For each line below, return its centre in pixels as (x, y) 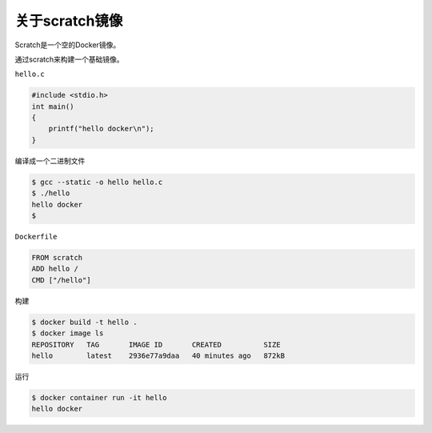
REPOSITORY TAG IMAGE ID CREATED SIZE (156, 345)
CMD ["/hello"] (61, 280)
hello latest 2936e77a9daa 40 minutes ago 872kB (158, 355)
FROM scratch (57, 257)
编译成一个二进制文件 (50, 161)
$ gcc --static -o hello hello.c (97, 182)
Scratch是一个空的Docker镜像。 (68, 45)
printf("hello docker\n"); (102, 129)
